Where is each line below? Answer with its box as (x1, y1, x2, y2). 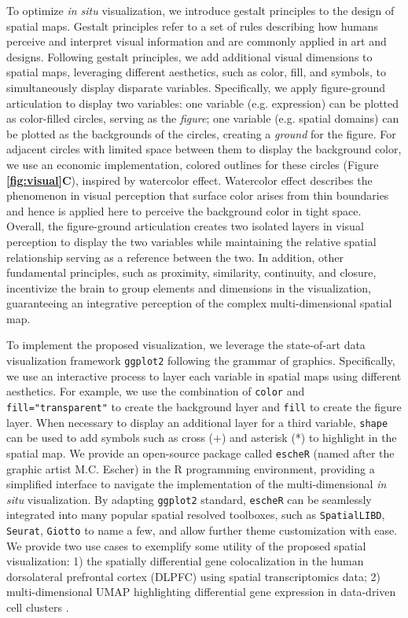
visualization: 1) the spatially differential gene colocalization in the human (6, 553, 364, 569)
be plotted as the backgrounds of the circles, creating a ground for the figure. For (6, 125, 396, 142)
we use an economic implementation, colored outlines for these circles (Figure (6, 156, 379, 172)
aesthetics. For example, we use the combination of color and (6, 383, 305, 399)
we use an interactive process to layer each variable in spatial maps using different (6, 367, 402, 384)
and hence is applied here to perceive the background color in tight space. (6, 202, 362, 219)
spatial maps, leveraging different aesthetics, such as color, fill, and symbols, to (6, 64, 386, 80)
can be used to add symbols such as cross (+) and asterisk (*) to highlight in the (6, 429, 397, 446)
